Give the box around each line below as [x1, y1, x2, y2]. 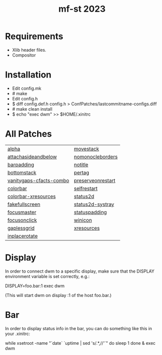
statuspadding [74, 209, 107, 216]
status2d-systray [74, 201, 115, 208]
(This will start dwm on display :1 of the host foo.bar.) [5, 292, 112, 298]
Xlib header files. [12, 47, 46, 53]
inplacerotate [7, 233, 38, 239]
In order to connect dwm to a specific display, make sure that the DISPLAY [5, 268, 155, 274]
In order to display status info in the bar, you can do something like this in [5, 325, 152, 331]
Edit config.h [12, 96, 38, 101]
